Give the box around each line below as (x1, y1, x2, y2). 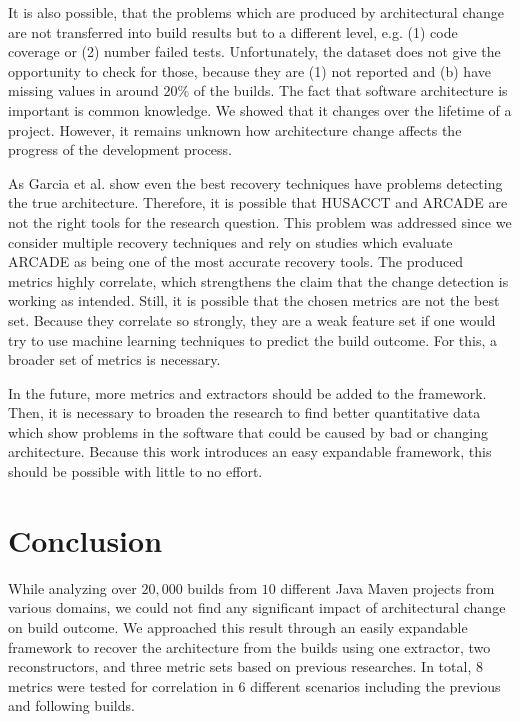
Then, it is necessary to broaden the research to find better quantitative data (8, 402, 481, 423)
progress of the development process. (8, 139, 233, 160)
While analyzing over (8, 577, 137, 598)
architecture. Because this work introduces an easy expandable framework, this (8, 441, 492, 462)
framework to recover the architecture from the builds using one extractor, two (8, 636, 491, 657)
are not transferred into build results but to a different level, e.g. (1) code (8, 21, 458, 42)
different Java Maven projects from (280, 577, 495, 598)
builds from (187, 577, 258, 598)
